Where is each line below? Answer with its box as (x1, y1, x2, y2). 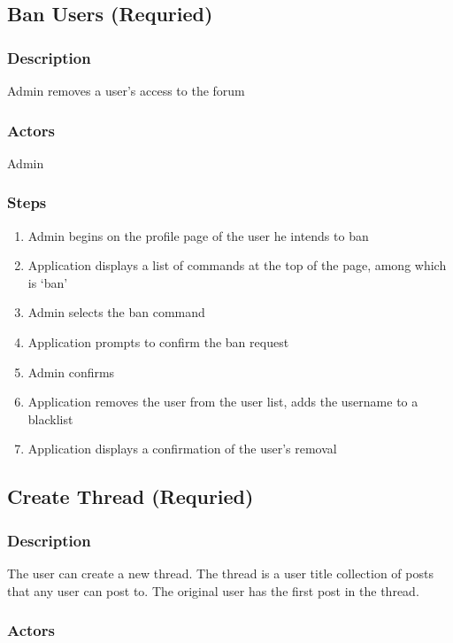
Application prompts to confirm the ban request (27, 333, 289, 351)
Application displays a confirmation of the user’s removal (27, 439, 337, 458)
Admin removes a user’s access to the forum (7, 81, 245, 99)
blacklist (27, 409, 73, 428)
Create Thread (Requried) (7, 483, 254, 510)
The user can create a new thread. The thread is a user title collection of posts (7, 563, 434, 582)
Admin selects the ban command (27, 303, 205, 321)
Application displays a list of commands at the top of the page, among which (27, 256, 447, 275)
